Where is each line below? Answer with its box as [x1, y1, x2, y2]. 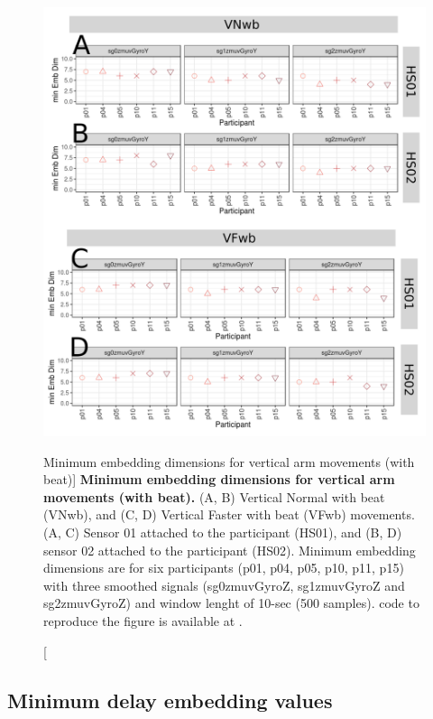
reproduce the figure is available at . [43, 611, 243, 630]
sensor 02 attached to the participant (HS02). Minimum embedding [43, 540, 416, 559]
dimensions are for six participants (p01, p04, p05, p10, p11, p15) [43, 558, 404, 577]
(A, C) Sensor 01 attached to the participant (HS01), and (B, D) [43, 522, 402, 541]
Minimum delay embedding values [7, 686, 333, 714]
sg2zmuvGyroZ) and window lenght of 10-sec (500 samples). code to [43, 593, 419, 612]
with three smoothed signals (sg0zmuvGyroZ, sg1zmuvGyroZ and [43, 575, 405, 594]
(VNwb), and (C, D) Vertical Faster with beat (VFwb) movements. [43, 505, 415, 524]
